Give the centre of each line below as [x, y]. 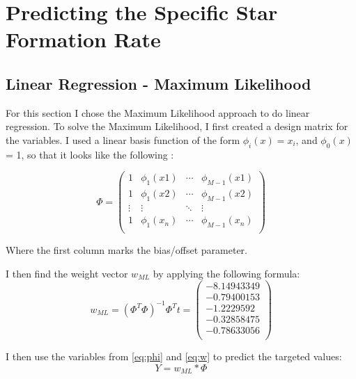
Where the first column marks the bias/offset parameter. [126, 249]
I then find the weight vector [67, 273]
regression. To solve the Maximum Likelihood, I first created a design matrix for [177, 126]
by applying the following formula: [226, 273]
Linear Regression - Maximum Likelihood [158, 83]
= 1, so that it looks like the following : [90, 154]
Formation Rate [83, 39]
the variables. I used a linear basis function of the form [123, 139]
